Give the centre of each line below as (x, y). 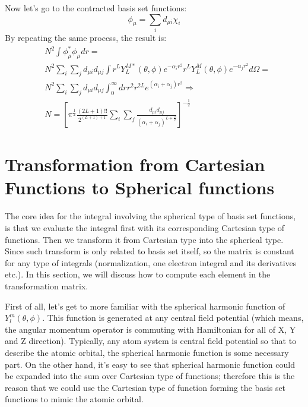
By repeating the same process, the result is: (86, 37)
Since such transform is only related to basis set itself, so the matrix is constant (150, 251)
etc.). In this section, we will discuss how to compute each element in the (138, 274)
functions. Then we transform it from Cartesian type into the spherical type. (144, 239)
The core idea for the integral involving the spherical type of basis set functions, (150, 216)
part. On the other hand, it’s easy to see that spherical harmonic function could (150, 364)
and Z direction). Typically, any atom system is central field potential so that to (151, 341)
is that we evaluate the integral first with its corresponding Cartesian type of (145, 227)
